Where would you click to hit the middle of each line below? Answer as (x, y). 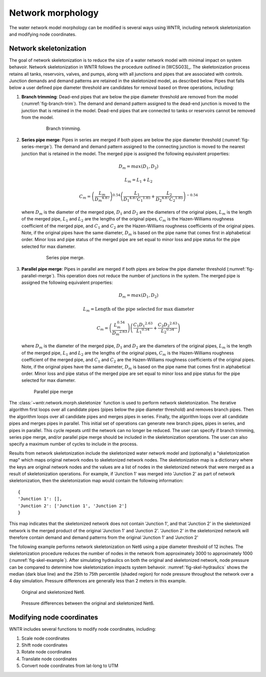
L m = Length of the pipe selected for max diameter (138, 310)
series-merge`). (37, 147)
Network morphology (54, 13)
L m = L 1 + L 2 (138, 181)
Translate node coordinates (49, 659)
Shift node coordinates (45, 645)
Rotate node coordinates (46, 652)
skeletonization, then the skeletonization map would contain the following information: (96, 481)
